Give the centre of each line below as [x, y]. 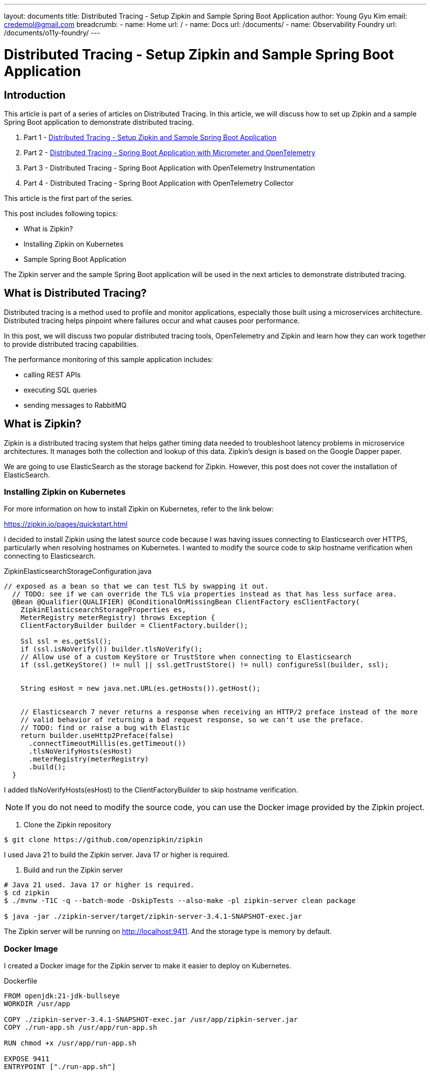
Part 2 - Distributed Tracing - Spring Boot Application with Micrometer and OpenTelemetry [170, 152]
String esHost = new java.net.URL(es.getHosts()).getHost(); [140, 689]
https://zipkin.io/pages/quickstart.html [66, 524]
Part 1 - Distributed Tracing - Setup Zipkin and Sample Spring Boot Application [150, 137]
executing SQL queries [60, 390]
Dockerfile [21, 981]
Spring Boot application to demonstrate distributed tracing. [99, 122]
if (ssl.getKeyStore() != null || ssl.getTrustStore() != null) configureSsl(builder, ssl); [204, 665]
